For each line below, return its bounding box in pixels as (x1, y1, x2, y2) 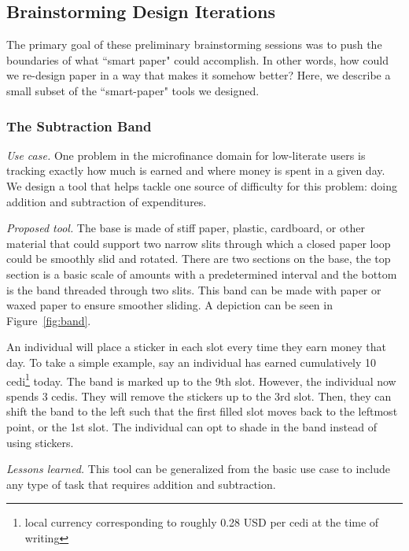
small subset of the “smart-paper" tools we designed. (6, 82, 260, 98)
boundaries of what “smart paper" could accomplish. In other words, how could (6, 51, 389, 68)
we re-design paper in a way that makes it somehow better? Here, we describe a (6, 67, 391, 83)
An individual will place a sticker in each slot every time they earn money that (6, 338, 386, 355)
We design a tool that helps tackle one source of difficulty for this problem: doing (6, 177, 398, 194)
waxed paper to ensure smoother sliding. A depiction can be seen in (6, 297, 333, 313)
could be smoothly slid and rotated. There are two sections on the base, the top (6, 250, 391, 267)
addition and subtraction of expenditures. (6, 193, 207, 209)
